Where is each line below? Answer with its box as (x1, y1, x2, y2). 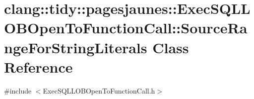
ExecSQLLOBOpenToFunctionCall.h (43, 85, 155, 96)
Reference (4, 56, 73, 77)
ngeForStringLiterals (4, 37, 147, 57)
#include (4, 85, 32, 96)
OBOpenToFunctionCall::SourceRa (4, 17, 248, 38)
